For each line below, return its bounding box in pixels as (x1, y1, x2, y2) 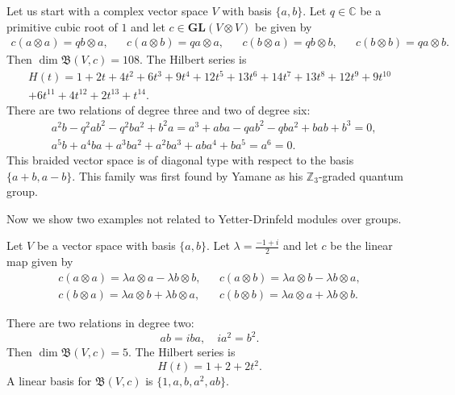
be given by (255, 18, 312, 35)
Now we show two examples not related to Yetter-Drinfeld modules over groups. (6, 210, 402, 227)
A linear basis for (6, 372, 92, 389)
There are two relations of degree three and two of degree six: (6, 101, 311, 118)
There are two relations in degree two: (6, 314, 194, 331)
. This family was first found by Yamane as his (72, 167, 303, 184)
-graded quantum (318, 167, 403, 184)
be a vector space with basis (36, 237, 176, 254)
